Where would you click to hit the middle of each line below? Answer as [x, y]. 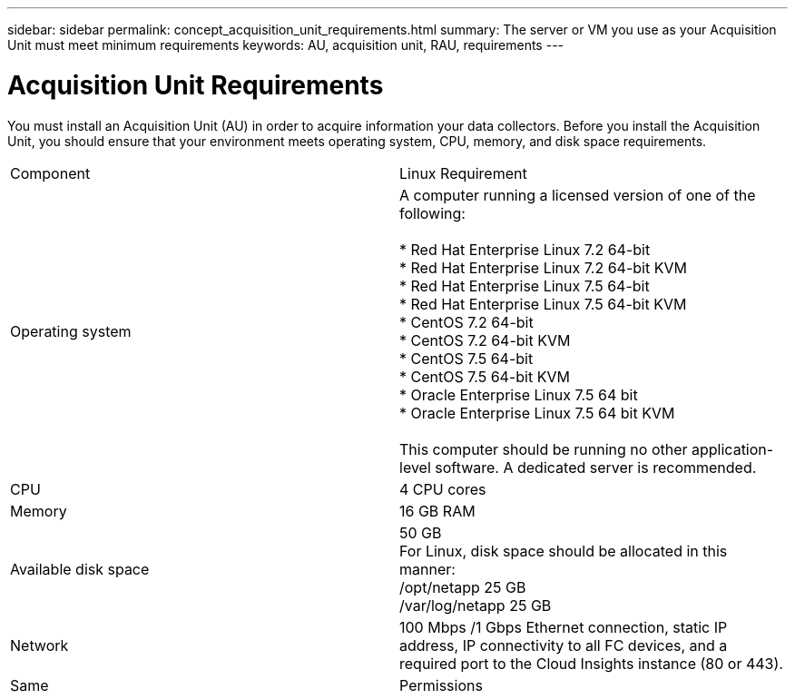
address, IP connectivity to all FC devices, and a [564, 645]
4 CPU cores [443, 489]
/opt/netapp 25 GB [463, 587]
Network [39, 645]
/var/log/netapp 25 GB [476, 605]
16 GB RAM [437, 511]
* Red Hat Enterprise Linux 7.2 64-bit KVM [543, 267]
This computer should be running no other [544, 449]
